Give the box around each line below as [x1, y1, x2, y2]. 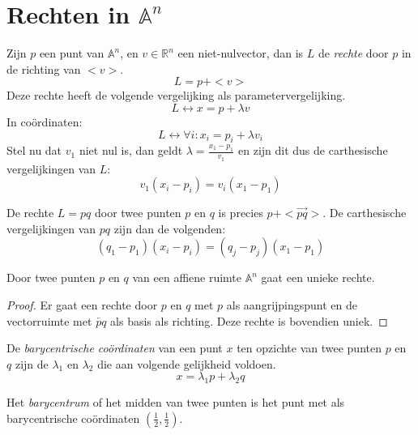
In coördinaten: [6, 113, 83, 130]
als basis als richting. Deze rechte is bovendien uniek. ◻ [110, 312, 388, 329]
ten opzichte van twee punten [237, 339, 382, 356]
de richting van [6, 60, 81, 77]
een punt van [39, 45, 104, 62]
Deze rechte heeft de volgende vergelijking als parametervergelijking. [6, 87, 346, 104]
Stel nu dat [6, 142, 62, 159]
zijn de [15, 355, 49, 372]
